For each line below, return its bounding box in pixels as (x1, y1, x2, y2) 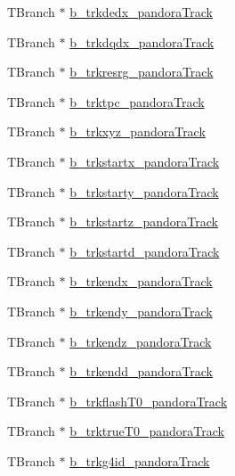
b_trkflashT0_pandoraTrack (69, 391, 228, 410)
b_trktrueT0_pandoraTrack (69, 422, 224, 440)
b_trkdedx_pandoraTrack (69, 3, 214, 21)
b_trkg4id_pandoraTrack (69, 451, 210, 470)
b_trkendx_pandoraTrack (69, 272, 213, 291)
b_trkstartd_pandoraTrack (69, 242, 220, 260)
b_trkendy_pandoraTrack (69, 301, 213, 320)
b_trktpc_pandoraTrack (69, 92, 205, 111)
